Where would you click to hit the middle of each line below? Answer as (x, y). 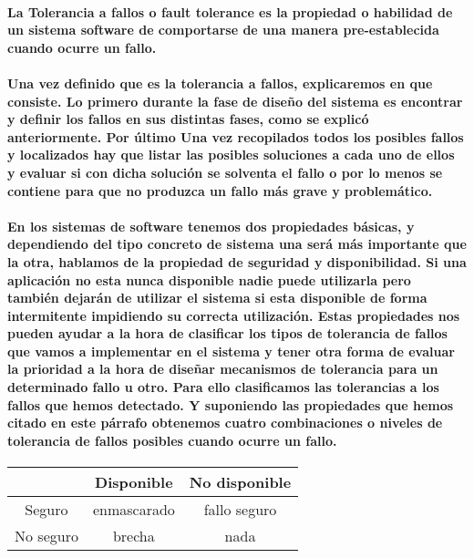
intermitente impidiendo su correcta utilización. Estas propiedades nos (234, 315)
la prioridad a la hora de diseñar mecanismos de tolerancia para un (223, 369)
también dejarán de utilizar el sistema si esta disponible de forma (217, 298)
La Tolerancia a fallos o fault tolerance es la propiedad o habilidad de (230, 11)
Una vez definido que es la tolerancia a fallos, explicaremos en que (220, 83)
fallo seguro (240, 510)
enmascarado (134, 510)
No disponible (240, 482)
